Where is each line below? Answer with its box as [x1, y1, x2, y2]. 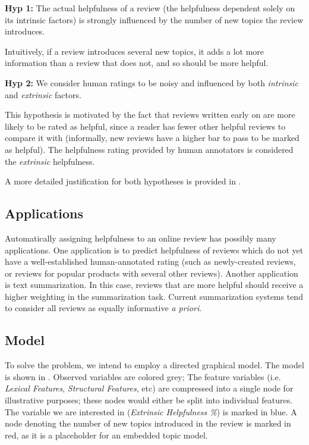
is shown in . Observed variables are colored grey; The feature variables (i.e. [5, 370, 281, 383]
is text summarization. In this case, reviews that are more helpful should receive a [5, 278, 304, 291]
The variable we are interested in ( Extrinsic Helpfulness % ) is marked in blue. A [5, 405, 297, 418]
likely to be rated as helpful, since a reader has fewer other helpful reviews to [5, 120, 286, 132]
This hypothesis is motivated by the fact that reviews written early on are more [5, 108, 295, 121]
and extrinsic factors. [5, 88, 81, 101]
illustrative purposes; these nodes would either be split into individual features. [5, 394, 293, 406]
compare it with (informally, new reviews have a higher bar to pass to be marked [5, 131, 299, 144]
